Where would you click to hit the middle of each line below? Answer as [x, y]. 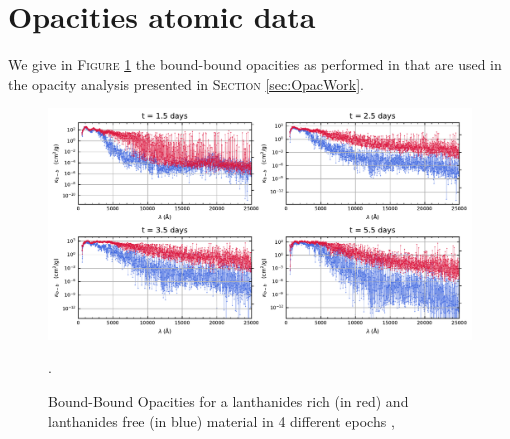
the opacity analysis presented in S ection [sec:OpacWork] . [186, 83]
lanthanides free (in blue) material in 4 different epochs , [221, 420]
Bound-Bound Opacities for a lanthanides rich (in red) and [228, 400]
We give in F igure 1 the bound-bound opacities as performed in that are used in [255, 64]
